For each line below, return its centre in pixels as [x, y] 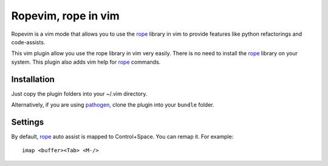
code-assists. [28, 42]
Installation [33, 79]
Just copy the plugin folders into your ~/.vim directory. [79, 93]
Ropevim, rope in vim [65, 16]
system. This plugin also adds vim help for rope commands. [86, 62]
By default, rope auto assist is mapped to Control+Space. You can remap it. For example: [122, 136]
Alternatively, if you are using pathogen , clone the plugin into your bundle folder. [113, 105]
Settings [28, 122]
